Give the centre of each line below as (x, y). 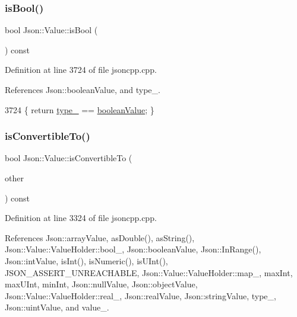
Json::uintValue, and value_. (57, 307)
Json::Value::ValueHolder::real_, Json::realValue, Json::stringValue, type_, (140, 295)
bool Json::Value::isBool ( (51, 30)
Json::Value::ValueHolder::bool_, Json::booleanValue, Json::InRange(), (133, 249)
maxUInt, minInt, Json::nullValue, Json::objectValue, (101, 284)
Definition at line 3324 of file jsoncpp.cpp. (81, 218)
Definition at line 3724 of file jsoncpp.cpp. (81, 70)
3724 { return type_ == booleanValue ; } (80, 109)
